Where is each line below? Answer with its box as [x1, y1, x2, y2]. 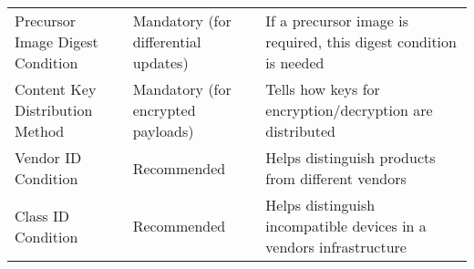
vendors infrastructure [265, 236, 407, 257]
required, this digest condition [265, 31, 457, 52]
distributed [265, 120, 335, 141]
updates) [132, 52, 189, 73]
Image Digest [15, 31, 98, 52]
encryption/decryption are [265, 99, 433, 120]
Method [15, 120, 65, 141]
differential [132, 31, 201, 52]
